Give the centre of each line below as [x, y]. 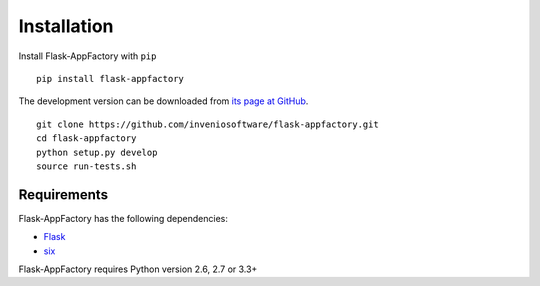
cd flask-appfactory [86, 138]
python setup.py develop [97, 152]
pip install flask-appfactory [110, 78]
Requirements [63, 194]
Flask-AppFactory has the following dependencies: [123, 218]
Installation [66, 26]
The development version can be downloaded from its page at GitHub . [163, 101]
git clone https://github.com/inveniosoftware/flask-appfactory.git [207, 124]
